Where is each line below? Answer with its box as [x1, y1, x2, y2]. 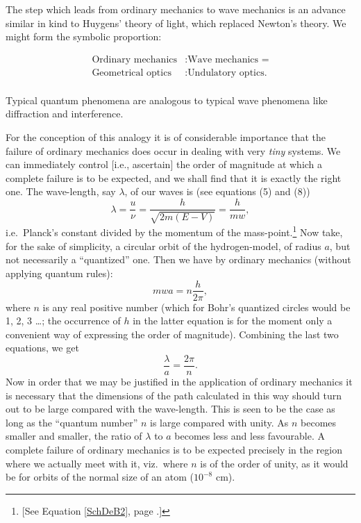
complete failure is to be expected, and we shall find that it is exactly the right [6, 170, 342, 185]
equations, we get [6, 340, 79, 355]
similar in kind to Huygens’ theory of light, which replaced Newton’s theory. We [6, 15, 346, 30]
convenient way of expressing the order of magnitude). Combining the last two [6, 326, 339, 341]
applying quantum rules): [6, 265, 113, 280]
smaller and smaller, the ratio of [6, 429, 142, 443]
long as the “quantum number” [6, 415, 138, 429]
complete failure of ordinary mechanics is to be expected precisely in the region [6, 442, 342, 456]
